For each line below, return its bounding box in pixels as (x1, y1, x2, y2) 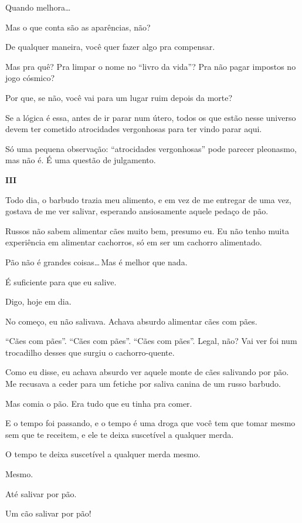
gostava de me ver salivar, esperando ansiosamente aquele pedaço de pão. (5, 205, 269, 217)
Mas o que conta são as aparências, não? (5, 21, 151, 33)
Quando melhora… (5, 1, 71, 13)
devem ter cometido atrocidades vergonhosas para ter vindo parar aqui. (5, 123, 262, 135)
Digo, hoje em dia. (5, 295, 72, 308)
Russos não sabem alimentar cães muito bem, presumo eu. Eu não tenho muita (5, 224, 289, 237)
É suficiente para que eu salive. (5, 275, 117, 288)
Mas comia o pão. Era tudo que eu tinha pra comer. (5, 397, 192, 409)
